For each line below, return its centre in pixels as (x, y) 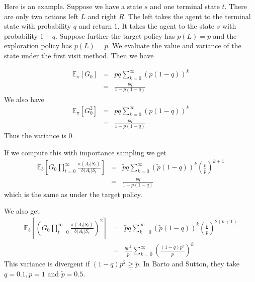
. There (236, 6)
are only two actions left (41, 16)
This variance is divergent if (47, 264)
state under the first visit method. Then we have (79, 55)
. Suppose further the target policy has (115, 35)
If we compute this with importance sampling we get (85, 152)
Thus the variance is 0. (39, 135)
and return (95, 26)
